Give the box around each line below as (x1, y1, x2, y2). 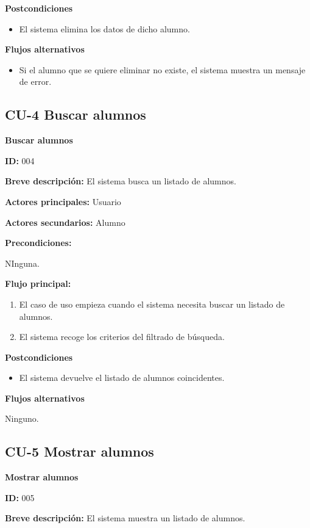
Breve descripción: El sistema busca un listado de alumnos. (5, 175, 236, 187)
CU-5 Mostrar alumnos (5, 442, 154, 461)
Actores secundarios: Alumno (5, 215, 125, 228)
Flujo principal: (5, 277, 71, 290)
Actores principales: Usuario (5, 195, 121, 208)
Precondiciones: (5, 236, 72, 249)
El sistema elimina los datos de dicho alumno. (19, 22, 190, 35)
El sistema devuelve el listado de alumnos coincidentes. (19, 371, 225, 384)
